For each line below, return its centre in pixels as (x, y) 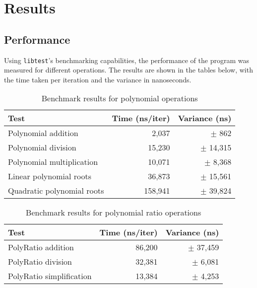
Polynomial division (42, 147)
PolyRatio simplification (50, 276)
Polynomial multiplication (53, 162)
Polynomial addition (43, 133)
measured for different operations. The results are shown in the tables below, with (128, 70)
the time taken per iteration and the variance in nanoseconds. (98, 79)
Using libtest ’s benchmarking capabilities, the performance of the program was (127, 60)
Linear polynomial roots (50, 176)
